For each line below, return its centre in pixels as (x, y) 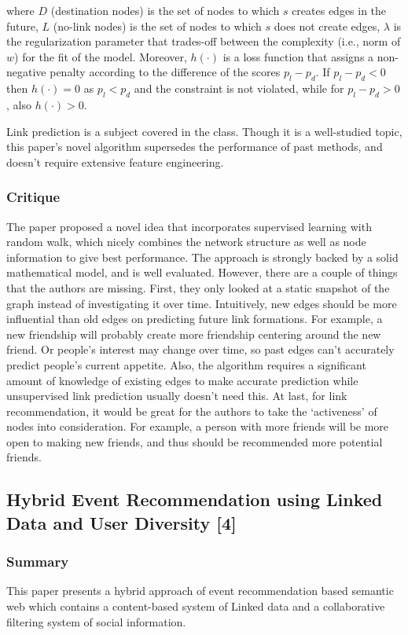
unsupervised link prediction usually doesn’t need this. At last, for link (177, 396)
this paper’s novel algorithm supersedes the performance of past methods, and (195, 147)
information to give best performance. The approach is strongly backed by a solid (202, 257)
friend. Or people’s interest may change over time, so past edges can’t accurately (200, 349)
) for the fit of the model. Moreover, (101, 56)
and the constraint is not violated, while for (239, 88)
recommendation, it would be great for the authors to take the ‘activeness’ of (192, 411)
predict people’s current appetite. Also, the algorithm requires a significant (186, 364)
